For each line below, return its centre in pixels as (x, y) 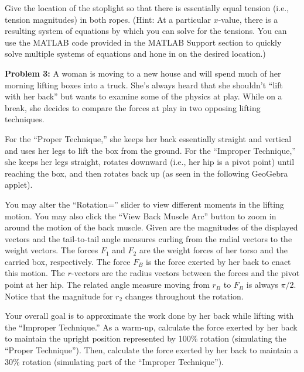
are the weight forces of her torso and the (213, 250)
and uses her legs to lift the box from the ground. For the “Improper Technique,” (150, 150)
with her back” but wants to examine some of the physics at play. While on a (144, 96)
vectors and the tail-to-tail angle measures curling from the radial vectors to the (148, 238)
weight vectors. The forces (52, 250)
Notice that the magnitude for (59, 296)
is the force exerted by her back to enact (218, 261)
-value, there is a (248, 19)
